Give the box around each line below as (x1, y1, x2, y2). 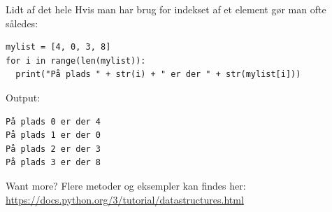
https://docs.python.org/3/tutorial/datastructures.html (6, 192, 244, 206)
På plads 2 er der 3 (6, 143, 101, 154)
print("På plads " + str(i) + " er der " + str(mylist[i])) (15, 69, 301, 80)
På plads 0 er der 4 (6, 116, 101, 127)
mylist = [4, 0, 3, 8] (6, 42, 111, 52)
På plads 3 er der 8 (6, 157, 101, 168)
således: (6, 15, 38, 30)
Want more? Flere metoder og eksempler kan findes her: (6, 178, 246, 192)
